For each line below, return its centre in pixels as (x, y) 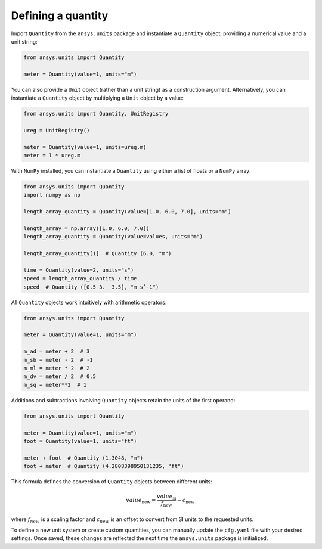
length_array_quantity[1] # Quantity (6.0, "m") (97, 254)
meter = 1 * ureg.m (52, 156)
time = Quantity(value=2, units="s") (79, 270)
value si (167, 497)
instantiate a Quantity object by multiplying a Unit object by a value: (97, 98)
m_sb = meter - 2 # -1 (58, 360)
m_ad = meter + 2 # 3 (57, 351)
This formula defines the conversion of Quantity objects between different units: (112, 482)
